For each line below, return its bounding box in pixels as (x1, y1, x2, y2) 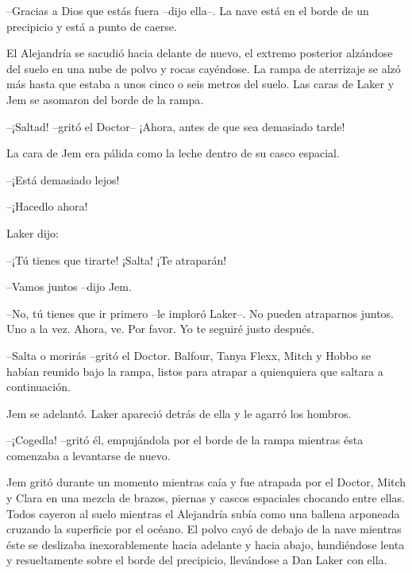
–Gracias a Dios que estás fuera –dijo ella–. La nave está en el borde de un (6, 2, 369, 18)
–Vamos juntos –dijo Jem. (6, 278, 132, 295)
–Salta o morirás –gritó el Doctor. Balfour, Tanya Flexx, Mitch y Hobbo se (6, 347, 372, 363)
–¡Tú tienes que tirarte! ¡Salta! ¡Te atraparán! (6, 251, 227, 268)
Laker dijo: (6, 224, 59, 241)
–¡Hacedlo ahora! (6, 198, 88, 215)
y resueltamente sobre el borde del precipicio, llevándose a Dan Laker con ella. (6, 552, 387, 568)
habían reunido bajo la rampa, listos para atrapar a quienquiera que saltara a (6, 362, 383, 379)
